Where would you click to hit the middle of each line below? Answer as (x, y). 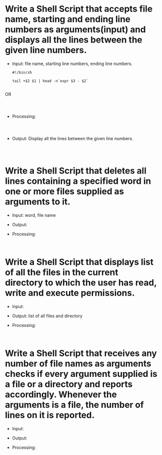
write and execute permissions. (70, 293)
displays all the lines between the (74, 40)
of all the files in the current (62, 272)
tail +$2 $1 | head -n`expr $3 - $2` (50, 81)
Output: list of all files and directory (47, 316)
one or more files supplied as (65, 191)
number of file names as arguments (78, 364)
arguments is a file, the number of (74, 405)
